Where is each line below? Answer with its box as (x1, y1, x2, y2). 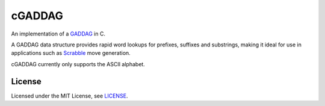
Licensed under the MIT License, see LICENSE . (11, 92, 128, 99)
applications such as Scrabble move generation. (11, 49, 131, 57)
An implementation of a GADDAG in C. (11, 30, 105, 37)
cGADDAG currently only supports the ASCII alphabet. (11, 60, 146, 67)
